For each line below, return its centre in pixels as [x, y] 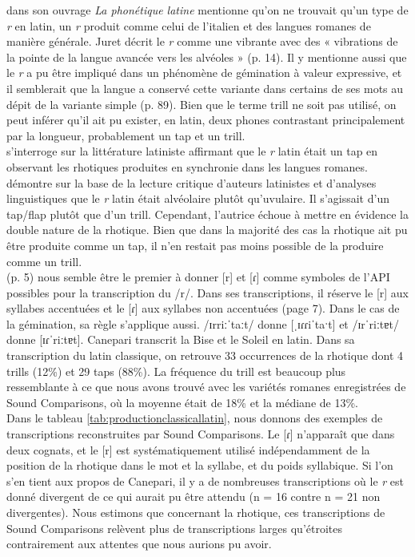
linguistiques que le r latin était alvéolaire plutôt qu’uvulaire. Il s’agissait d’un [198, 198]
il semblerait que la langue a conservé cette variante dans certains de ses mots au [205, 88]
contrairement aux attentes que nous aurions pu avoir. [139, 544]
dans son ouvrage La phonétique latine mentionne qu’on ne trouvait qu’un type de [207, 10]
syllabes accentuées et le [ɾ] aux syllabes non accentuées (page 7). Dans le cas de [203, 308]
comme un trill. [44, 261]
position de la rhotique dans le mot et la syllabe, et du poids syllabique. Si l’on [200, 465]
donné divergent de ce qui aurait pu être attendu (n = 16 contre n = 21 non [194, 496]
